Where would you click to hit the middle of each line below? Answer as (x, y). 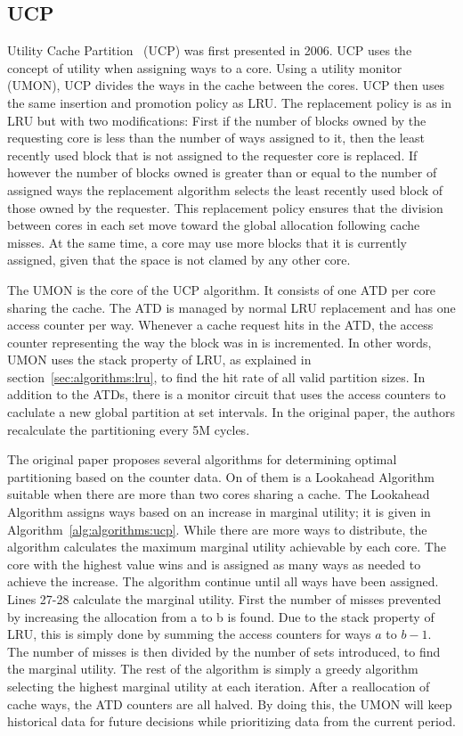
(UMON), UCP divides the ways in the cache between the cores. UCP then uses (226, 85)
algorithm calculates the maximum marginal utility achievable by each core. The (227, 547)
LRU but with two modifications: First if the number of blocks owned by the (217, 120)
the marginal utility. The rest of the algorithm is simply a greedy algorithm (213, 669)
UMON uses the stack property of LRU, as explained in (159, 360)
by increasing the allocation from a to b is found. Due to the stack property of (221, 616)
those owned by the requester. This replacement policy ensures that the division (225, 207)
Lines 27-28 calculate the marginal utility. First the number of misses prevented (224, 599)
